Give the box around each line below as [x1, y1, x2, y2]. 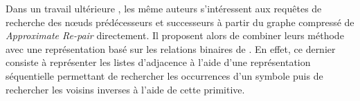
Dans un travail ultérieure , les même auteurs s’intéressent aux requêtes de [6, 1, 322, 15]
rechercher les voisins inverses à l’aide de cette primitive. [6, 82, 245, 96]
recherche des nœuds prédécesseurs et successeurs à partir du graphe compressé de [6, 14, 354, 29]
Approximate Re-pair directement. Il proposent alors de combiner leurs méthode [6, 28, 344, 43]
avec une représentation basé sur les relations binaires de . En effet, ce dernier [6, 41, 336, 56]
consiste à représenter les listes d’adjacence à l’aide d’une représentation [6, 55, 311, 69]
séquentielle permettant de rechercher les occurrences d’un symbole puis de [6, 68, 323, 82]
